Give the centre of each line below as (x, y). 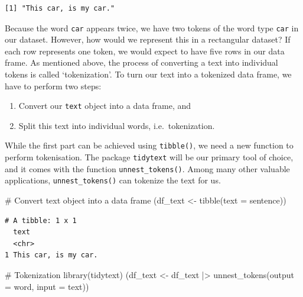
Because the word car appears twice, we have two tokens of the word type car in (152, 28)
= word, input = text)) (47, 286)
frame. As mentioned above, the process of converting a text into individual (141, 62)
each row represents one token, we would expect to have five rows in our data (145, 51)
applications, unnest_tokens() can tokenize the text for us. (113, 180)
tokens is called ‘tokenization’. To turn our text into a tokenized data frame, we (148, 74)
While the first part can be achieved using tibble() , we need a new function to (149, 145)
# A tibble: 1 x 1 (41, 220)
